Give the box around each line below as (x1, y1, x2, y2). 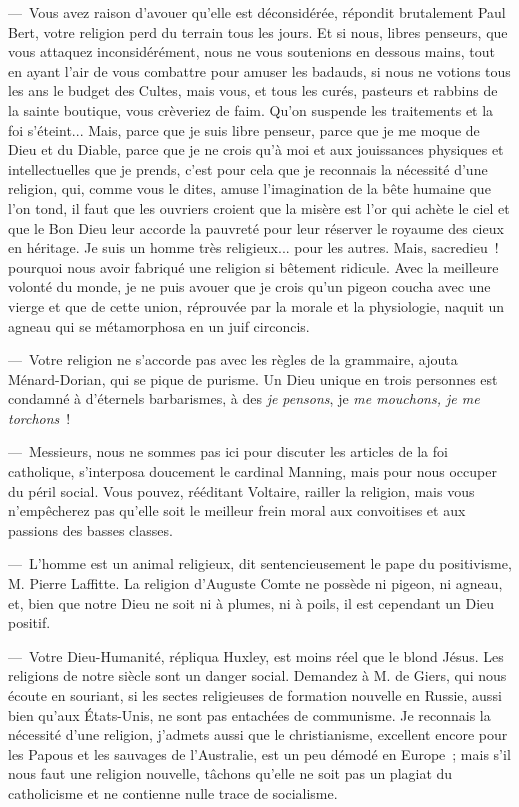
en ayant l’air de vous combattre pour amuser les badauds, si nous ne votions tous (8, 60, 511, 81)
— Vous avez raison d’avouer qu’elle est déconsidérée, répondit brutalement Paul (8, 2, 506, 22)
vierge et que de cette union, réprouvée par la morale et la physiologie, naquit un (8, 295, 505, 316)
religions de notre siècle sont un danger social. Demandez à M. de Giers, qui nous (8, 665, 507, 686)
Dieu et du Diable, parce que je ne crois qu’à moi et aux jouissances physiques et (8, 139, 504, 160)
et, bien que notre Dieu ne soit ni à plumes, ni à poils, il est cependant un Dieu (8, 592, 495, 613)
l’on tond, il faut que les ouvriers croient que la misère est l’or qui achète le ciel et (8, 197, 510, 218)
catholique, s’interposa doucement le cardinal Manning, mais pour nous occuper (8, 461, 497, 482)
